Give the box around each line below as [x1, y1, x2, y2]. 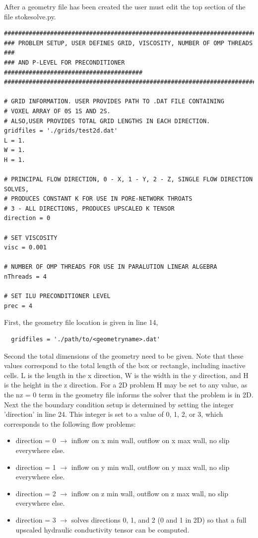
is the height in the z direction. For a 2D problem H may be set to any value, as [4, 380, 248, 390]
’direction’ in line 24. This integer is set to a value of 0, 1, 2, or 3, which [4, 409, 223, 419]
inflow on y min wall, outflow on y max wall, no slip [71, 461, 230, 472]
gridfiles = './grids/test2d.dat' [4, 127, 118, 135]
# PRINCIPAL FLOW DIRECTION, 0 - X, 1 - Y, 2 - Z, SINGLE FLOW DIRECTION [4, 176, 253, 183]
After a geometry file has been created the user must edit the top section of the [4, 1, 246, 11]
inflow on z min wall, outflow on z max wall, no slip [71, 488, 229, 498]
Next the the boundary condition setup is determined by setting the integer [4, 399, 234, 409]
